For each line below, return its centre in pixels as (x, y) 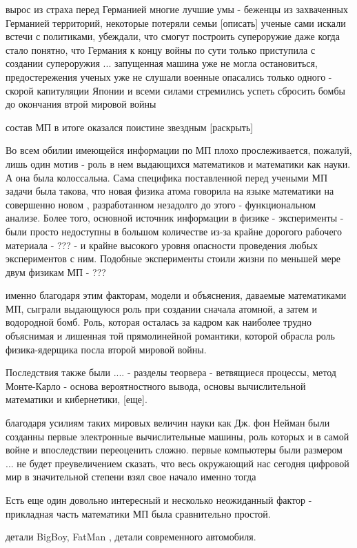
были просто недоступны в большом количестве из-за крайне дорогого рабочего (174, 231)
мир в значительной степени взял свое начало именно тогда (131, 477)
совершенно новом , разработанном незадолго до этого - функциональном (161, 204)
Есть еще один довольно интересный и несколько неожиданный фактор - (159, 500)
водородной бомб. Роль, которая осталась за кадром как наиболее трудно (159, 322)
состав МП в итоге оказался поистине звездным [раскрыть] (130, 127)
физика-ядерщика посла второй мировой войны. (106, 349)
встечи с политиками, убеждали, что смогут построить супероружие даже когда (173, 36)
